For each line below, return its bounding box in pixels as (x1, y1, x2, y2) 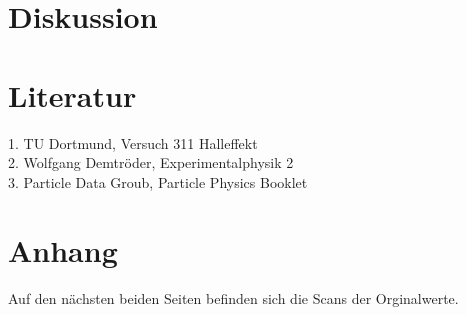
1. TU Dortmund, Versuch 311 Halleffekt (8, 132, 258, 153)
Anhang (8, 230, 118, 271)
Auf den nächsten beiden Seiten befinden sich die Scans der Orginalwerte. (8, 288, 459, 309)
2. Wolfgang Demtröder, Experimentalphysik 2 (8, 152, 294, 173)
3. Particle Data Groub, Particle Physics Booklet (8, 171, 308, 192)
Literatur (8, 74, 137, 115)
